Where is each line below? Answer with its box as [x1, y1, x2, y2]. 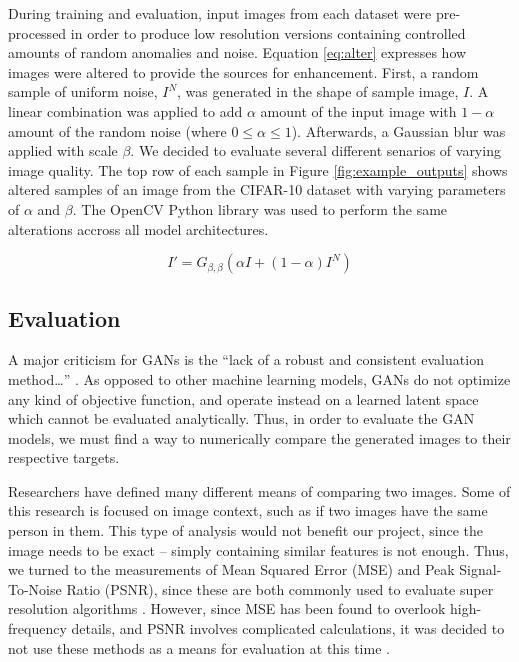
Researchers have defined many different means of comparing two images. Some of [8, 480, 511, 501]
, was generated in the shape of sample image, [177, 81, 459, 102]
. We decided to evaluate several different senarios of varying [130, 140, 501, 161]
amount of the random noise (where [8, 120, 227, 141]
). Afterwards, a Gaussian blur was [291, 120, 506, 141]
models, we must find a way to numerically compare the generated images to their [8, 427, 511, 448]
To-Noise [8, 578, 62, 599]
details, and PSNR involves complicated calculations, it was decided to [71, 618, 505, 639]
